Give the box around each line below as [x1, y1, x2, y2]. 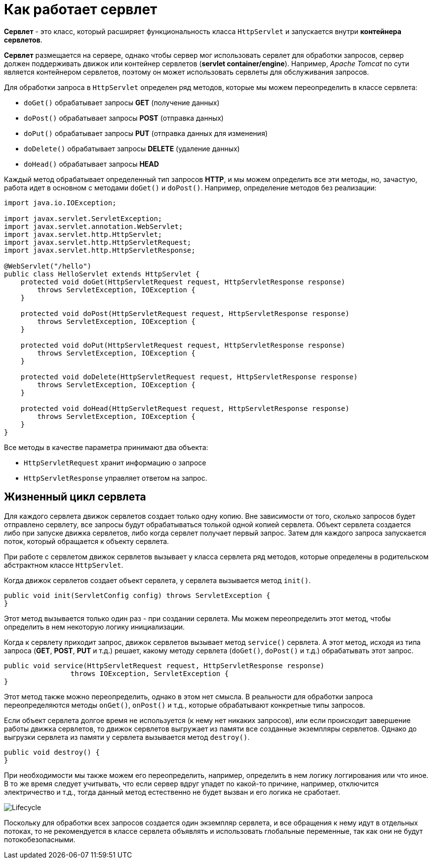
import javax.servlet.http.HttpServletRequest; [4, 238, 192, 246]
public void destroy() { [4, 748, 100, 756]
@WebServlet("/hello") [4, 262, 92, 270]
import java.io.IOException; [4, 198, 117, 207]
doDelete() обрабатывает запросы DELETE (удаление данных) [24, 144, 240, 153]
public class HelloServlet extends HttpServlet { [4, 270, 200, 278]
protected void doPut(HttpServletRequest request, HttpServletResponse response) [20, 341, 346, 349]
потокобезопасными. [4, 835, 76, 844]
